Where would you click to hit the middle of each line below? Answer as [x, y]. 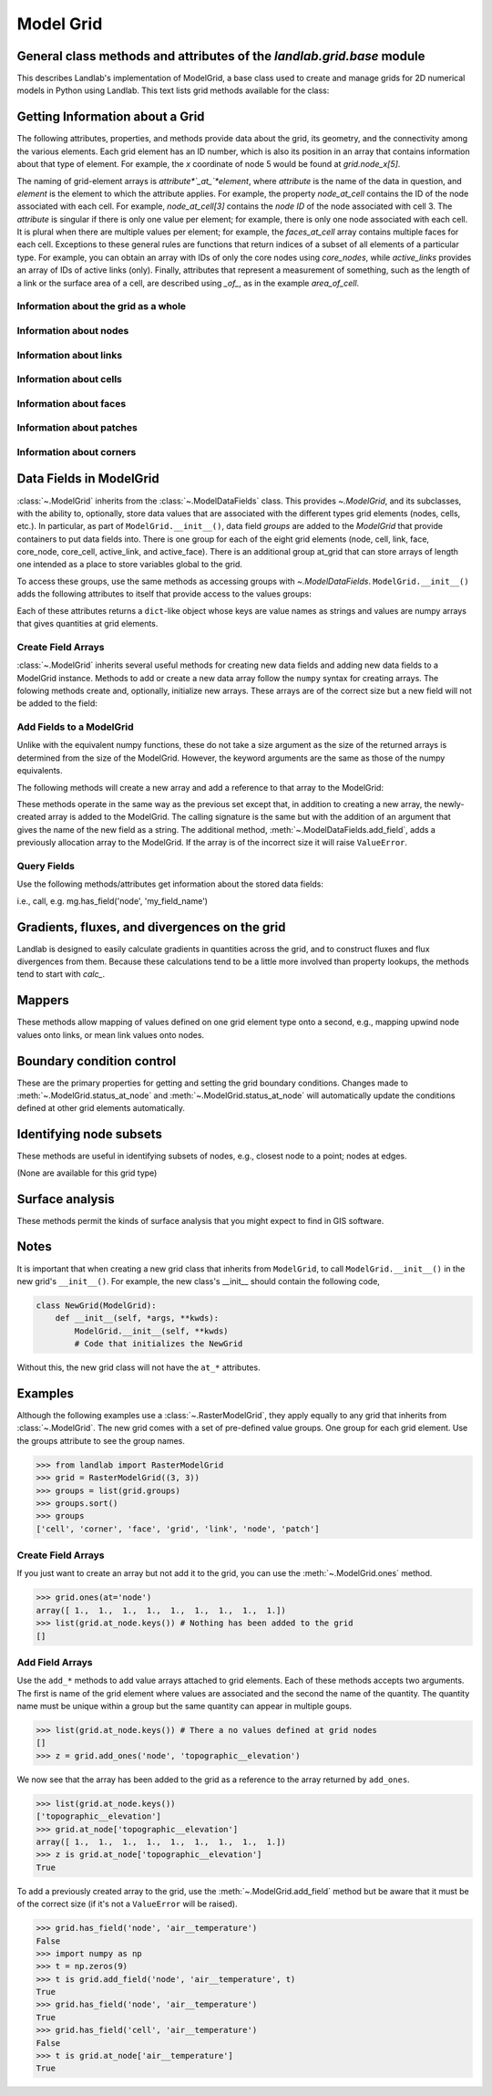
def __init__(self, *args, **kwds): [137, 1318]
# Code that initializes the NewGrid [159, 1344]
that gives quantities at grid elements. [87, 624]
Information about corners [77, 451]
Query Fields [46, 866]
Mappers [43, 1000]
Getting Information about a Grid [111, 117]
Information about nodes [73, 330]
